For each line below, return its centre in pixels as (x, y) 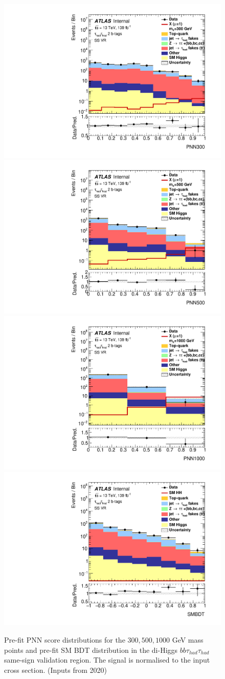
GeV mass (188, 640)
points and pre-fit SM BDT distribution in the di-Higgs (91, 650)
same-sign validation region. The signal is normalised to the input (107, 660)
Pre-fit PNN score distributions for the (65, 640)
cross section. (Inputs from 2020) (56, 670)
